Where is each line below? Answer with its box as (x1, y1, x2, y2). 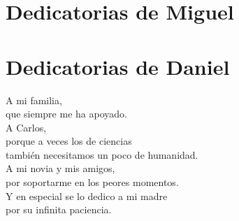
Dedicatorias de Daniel (6, 52, 230, 80)
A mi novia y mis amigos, (6, 161, 115, 176)
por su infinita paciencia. (6, 202, 112, 217)
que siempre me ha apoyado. (6, 106, 127, 121)
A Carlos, (6, 120, 47, 134)
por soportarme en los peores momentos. (6, 175, 179, 190)
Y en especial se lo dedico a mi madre (6, 188, 168, 203)
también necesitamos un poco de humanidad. (6, 147, 198, 162)
